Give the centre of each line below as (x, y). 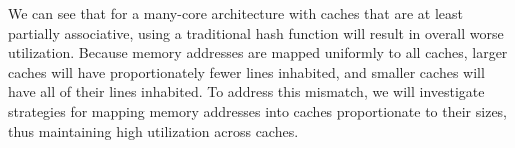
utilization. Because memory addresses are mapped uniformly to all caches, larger (258, 52)
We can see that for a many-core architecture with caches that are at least (235, 13)
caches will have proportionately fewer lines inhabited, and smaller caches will (246, 71)
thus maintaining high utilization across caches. (153, 130)
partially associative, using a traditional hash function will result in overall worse (256, 32)
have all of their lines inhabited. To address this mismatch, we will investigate (246, 91)
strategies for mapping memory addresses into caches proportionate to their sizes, (258, 110)
